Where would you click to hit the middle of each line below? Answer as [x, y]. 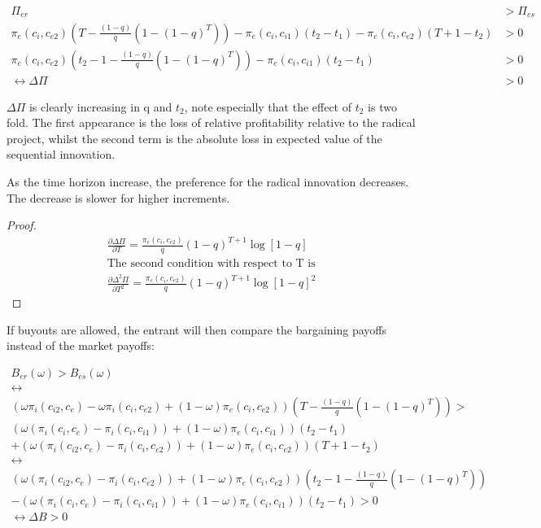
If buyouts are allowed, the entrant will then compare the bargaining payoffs [196, 329]
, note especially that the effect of [268, 106]
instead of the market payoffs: [81, 345]
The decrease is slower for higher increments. [118, 197]
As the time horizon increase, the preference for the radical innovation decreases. [208, 181]
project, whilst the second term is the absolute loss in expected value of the [194, 138]
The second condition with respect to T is [211, 263]
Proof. [22, 225]
